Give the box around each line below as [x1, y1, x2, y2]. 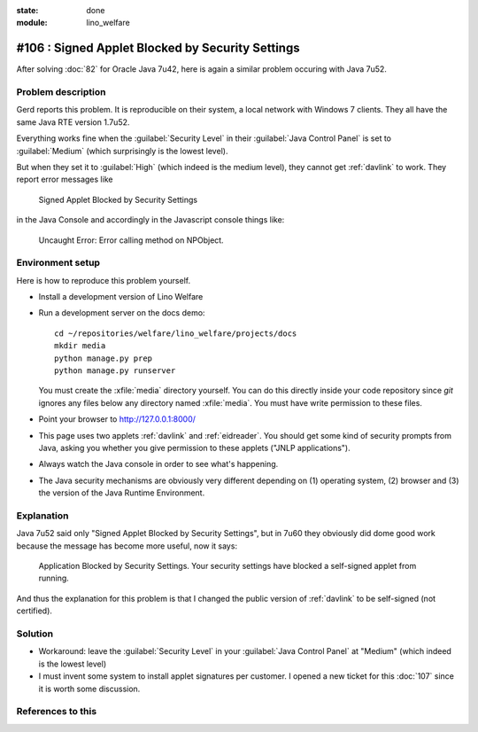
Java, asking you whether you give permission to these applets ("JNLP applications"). [38, 443, 351, 453]
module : [16, 18, 48, 28]
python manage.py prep [54, 353, 153, 363]
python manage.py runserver [54, 366, 176, 376]
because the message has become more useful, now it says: [16, 541, 238, 551]
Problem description [16, 86, 106, 98]
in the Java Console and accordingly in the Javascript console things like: [16, 214, 285, 225]
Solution [16, 627, 54, 640]
